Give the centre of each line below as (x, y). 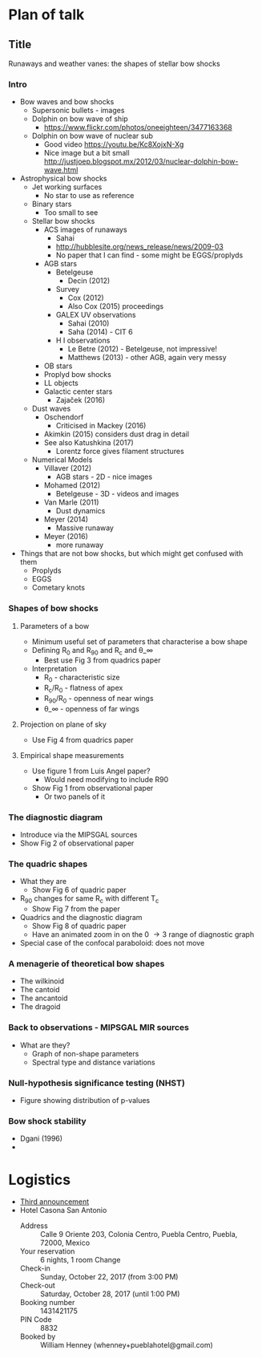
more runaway (80, 545)
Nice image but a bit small (87, 153)
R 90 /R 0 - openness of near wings (99, 699)
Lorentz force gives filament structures (120, 452)
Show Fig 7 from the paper (76, 909)
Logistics (39, 1180)
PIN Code (36, 1319)
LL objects (61, 383)
